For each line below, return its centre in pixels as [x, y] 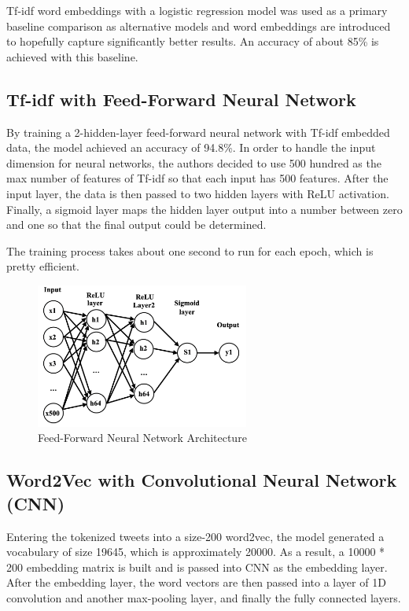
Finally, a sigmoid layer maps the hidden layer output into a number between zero [204, 209]
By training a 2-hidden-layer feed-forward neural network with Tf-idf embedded [198, 132]
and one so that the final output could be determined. [136, 225]
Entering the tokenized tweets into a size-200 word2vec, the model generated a [195, 536]
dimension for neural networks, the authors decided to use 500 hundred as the [194, 162]
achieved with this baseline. [72, 56]
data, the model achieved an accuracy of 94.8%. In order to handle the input [191, 147]
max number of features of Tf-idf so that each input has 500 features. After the [197, 178]
